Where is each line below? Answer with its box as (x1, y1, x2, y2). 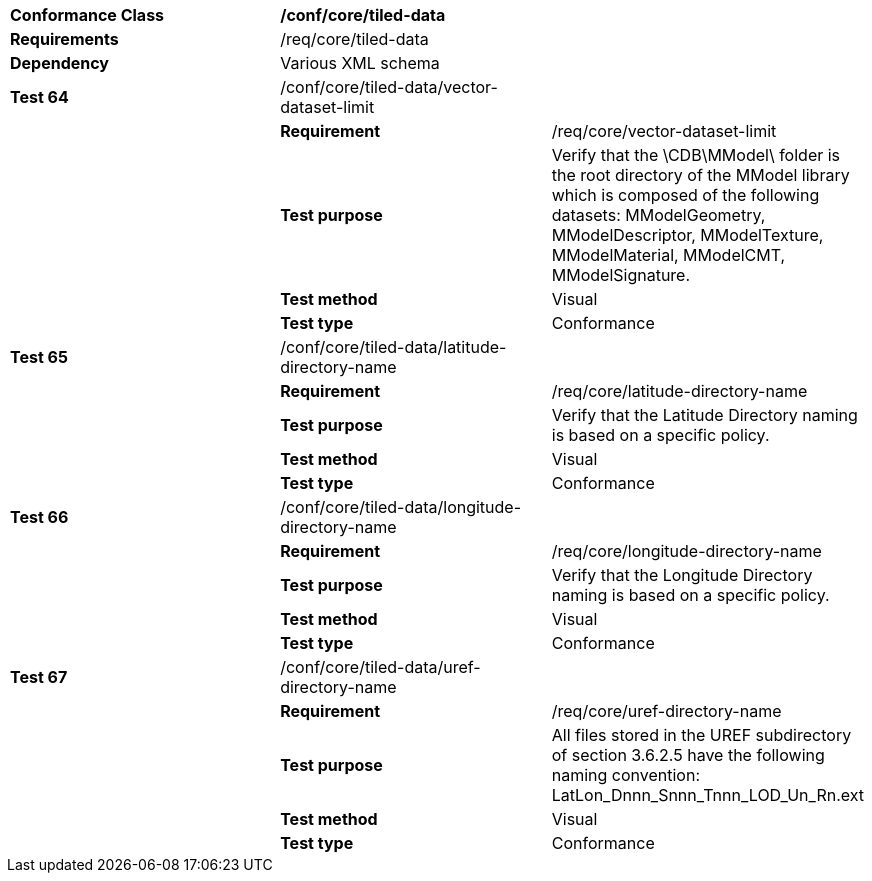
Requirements (10, 29, 119, 49)
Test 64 (10, 87, 69, 107)
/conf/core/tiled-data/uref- (280, 657, 481, 677)
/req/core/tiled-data (280, 29, 429, 49)
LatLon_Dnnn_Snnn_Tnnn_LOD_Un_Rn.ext (551, 785, 864, 805)
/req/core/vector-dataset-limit (551, 121, 777, 141)
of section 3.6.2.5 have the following (551, 745, 825, 765)
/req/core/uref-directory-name (551, 701, 782, 721)
